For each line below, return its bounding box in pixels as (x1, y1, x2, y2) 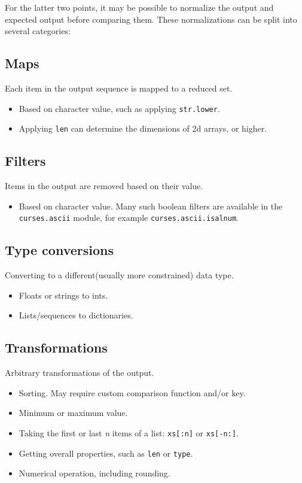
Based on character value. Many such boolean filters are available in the (19, 199, 283, 212)
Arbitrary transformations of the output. (5, 366, 154, 379)
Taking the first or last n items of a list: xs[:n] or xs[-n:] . (19, 426, 239, 439)
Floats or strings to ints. (19, 288, 108, 301)
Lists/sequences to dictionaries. (19, 309, 133, 321)
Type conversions (5, 241, 114, 259)
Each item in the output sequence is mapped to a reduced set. (5, 81, 233, 94)
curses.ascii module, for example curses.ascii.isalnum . (19, 211, 239, 224)
